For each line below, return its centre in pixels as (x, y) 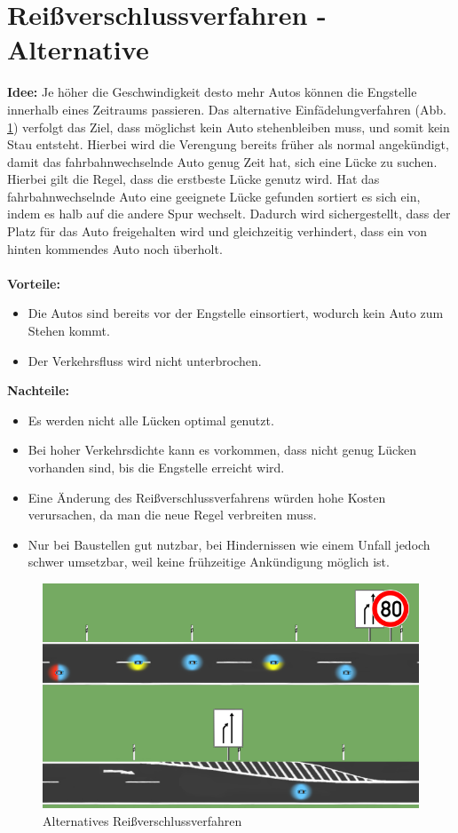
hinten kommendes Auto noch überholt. (115, 248)
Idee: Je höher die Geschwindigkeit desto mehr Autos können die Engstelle (212, 92)
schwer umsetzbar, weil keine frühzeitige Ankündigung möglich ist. (209, 562)
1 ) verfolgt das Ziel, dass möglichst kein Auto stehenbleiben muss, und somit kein (229, 127)
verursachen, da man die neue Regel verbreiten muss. (172, 515)
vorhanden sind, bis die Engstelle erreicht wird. (156, 467)
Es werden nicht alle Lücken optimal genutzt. (151, 420)
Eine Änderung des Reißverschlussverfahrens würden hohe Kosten (207, 497)
